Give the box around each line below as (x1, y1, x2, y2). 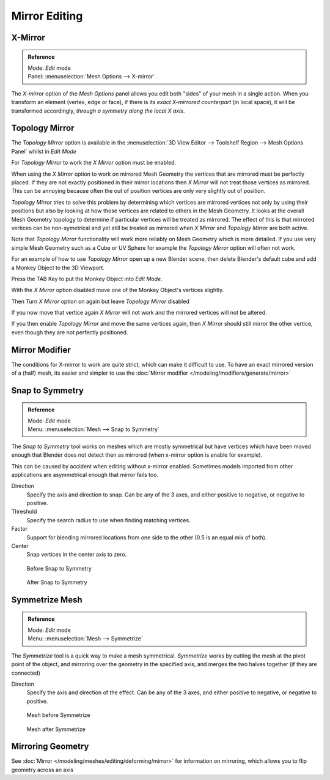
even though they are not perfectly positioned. (11, 328, 128, 336)
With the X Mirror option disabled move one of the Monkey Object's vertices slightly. (11, 287, 224, 294)
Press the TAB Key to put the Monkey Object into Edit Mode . (11, 275, 163, 282)
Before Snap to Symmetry (26, 564, 92, 572)
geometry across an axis (11, 766, 73, 773)
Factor (11, 525, 28, 533)
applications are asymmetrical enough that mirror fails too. (11, 471, 159, 478)
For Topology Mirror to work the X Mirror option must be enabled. (11, 159, 177, 167)
